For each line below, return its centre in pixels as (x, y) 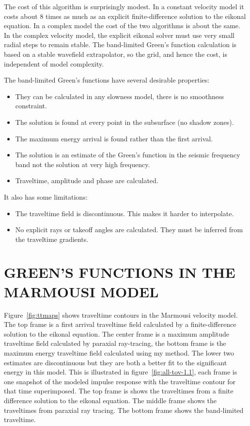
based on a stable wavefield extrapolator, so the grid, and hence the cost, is (116, 54)
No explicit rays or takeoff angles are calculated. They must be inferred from (129, 230)
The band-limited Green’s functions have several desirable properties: (107, 80)
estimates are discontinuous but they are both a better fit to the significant (116, 362)
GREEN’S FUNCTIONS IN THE (120, 272)
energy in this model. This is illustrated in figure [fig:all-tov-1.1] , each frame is (121, 372)
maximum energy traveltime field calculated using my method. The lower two (119, 352)
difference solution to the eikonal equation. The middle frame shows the (110, 400)
